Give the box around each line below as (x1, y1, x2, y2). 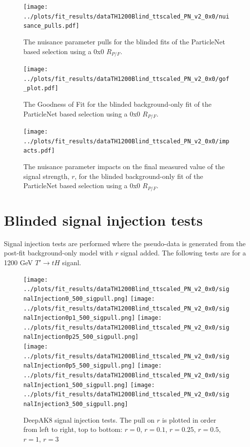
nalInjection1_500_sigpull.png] (23, 381, 128, 389)
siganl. (62, 257, 81, 267)
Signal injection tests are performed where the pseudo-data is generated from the (4, 238, 246, 248)
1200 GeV (4, 257, 33, 267)
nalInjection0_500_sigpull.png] (23, 295, 128, 302)
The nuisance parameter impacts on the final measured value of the (23, 161, 225, 171)
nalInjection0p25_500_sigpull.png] (23, 333, 139, 341)
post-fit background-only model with (4, 248, 113, 258)
